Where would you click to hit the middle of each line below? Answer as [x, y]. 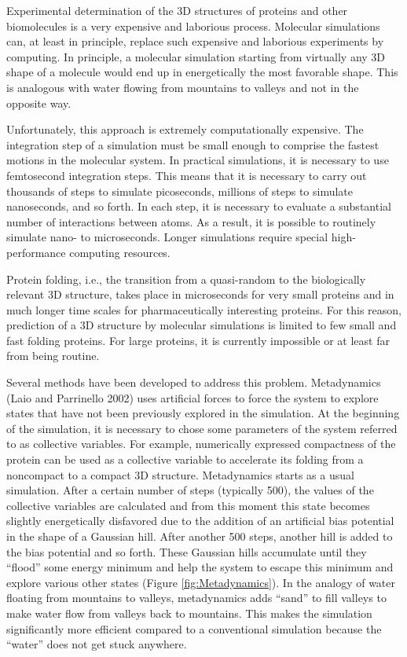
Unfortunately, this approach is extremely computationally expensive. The [185, 129]
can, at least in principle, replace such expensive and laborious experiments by [195, 41]
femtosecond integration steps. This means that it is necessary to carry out [187, 175]
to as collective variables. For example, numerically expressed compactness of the [201, 444]
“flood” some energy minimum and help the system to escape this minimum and [200, 567]
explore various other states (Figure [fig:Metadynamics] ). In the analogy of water [201, 582]
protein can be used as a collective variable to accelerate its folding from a [185, 459]
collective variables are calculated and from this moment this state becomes [188, 505]
